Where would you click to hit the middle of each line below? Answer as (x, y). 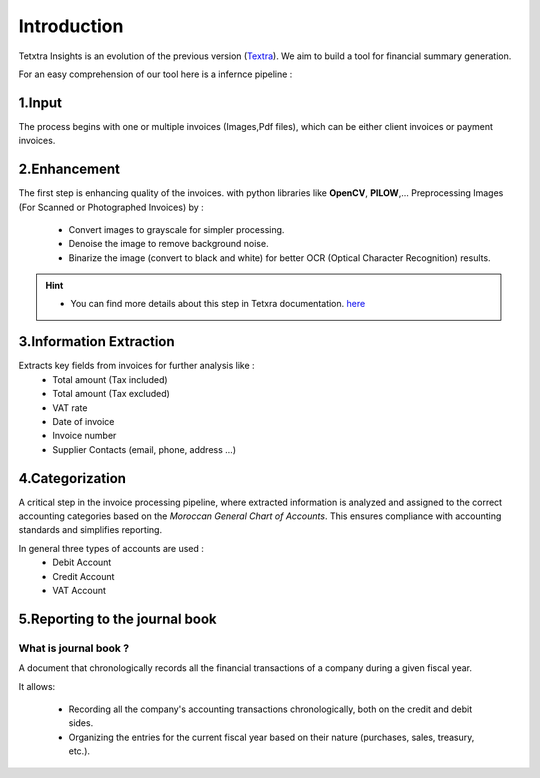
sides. (81, 723)
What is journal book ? (74, 648)
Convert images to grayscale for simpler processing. (176, 229)
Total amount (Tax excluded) (111, 394)
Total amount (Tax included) (110, 379)
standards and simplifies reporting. (90, 530)
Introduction (71, 26)
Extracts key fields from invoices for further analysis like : (136, 366)
